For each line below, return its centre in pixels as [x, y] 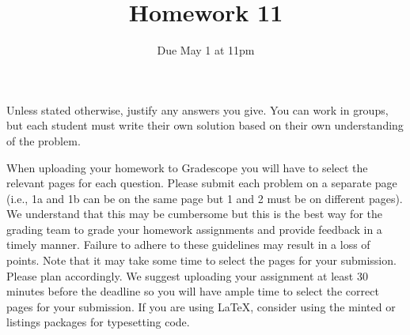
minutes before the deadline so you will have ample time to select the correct [193, 291]
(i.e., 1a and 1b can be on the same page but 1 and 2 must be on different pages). [205, 198]
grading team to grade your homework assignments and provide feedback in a [194, 229]
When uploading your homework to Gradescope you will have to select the [187, 167]
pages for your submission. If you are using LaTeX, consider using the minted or [201, 306]
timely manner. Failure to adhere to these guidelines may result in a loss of [188, 245]
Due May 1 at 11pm [206, 50]
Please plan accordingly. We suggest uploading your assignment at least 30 [187, 275]
